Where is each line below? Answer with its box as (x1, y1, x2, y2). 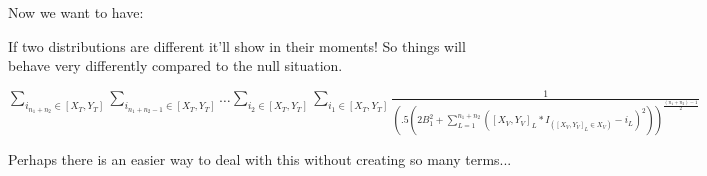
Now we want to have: (8, 2, 144, 22)
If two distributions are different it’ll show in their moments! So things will (8, 35, 466, 56)
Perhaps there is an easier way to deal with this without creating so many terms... (8, 149, 512, 170)
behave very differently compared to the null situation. (8, 55, 343, 76)
